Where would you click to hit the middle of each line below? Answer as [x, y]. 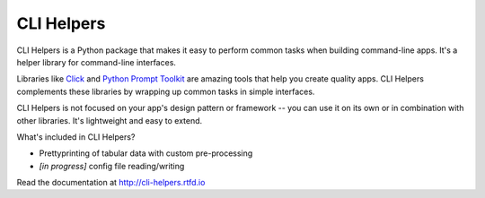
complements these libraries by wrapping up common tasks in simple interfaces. [166, 91]
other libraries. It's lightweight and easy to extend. [110, 120]
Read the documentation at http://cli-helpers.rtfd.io [111, 183]
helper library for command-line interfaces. [97, 62]
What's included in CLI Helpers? [76, 137]
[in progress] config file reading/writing [112, 166]
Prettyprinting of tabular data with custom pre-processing [146, 153]
